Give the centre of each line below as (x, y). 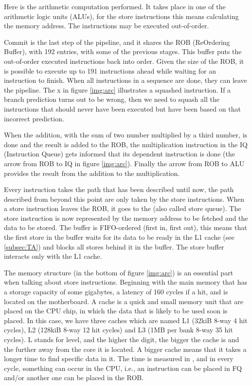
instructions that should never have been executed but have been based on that (122, 108)
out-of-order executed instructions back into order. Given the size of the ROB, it (124, 61)
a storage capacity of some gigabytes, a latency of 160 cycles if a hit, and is (116, 292)
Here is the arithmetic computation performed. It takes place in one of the (115, 6)
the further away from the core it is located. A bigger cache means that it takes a (125, 349)
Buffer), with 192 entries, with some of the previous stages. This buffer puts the (123, 51)
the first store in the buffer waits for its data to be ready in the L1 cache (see (119, 237)
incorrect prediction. (34, 118)
